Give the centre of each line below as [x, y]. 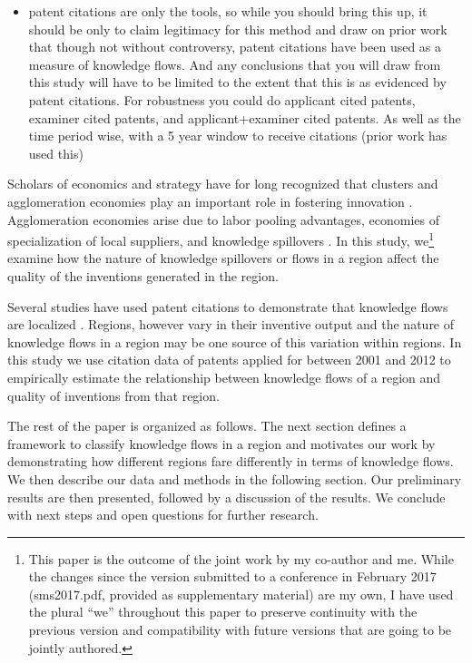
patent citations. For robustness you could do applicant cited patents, [222, 99]
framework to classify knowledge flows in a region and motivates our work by [221, 443]
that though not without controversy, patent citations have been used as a [235, 47]
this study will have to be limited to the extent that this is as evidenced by [237, 82]
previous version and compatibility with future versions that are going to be [240, 630]
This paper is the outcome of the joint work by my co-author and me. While [241, 558]
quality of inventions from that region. [113, 395]
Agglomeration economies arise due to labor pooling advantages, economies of [224, 219]
